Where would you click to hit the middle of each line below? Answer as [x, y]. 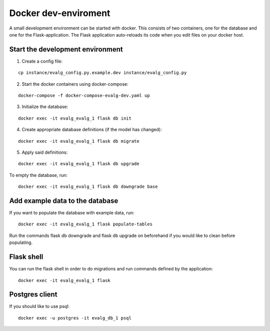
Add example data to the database [64, 201]
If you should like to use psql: [39, 306]
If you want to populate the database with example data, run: [72, 213]
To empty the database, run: [38, 175]
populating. [21, 242]
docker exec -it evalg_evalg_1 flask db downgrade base [88, 187]
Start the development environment [66, 49]
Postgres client [33, 295]
